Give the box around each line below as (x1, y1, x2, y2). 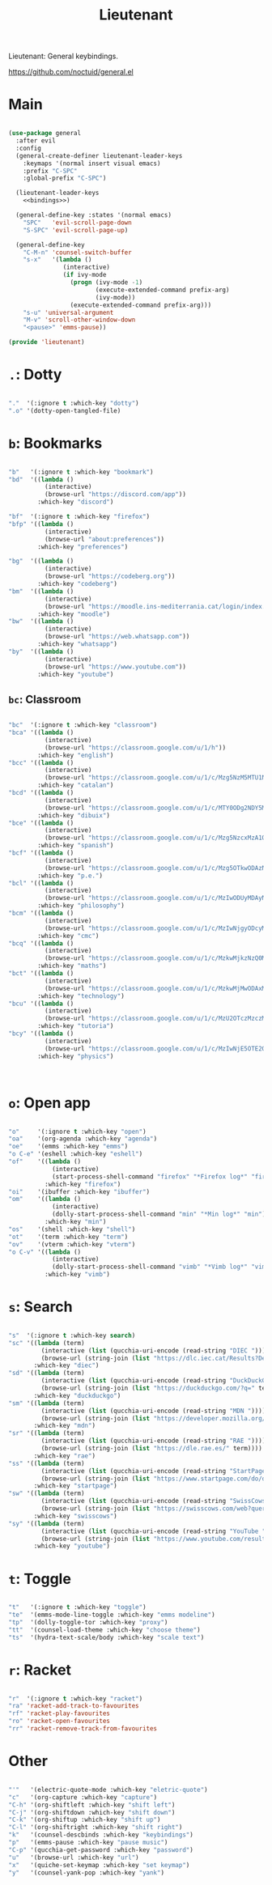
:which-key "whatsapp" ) (37, 640, 117, 648)
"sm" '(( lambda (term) (8, 1399, 85, 1407)
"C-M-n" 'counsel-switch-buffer (23, 248, 132, 257)
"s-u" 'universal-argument (23, 308, 114, 316)
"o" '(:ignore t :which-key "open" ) (8, 1127, 147, 1136)
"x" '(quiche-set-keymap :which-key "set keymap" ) (8, 1861, 190, 1869)
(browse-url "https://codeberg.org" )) (44, 572, 176, 580)
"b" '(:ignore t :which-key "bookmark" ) (8, 468, 154, 476)
